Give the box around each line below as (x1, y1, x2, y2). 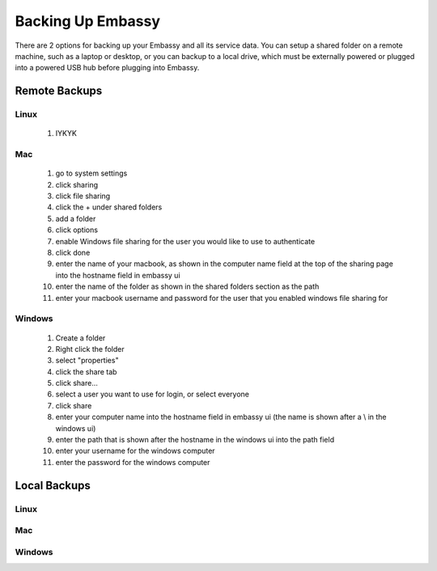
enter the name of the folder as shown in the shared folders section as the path (55, 281, 320, 291)
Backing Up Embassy (15, 12, 161, 30)
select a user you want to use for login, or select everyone (55, 389, 250, 400)
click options (55, 225, 99, 235)
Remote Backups (15, 84, 103, 98)
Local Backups (15, 478, 91, 493)
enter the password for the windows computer (55, 457, 210, 467)
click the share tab (55, 366, 117, 376)
